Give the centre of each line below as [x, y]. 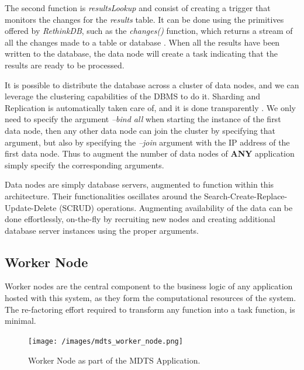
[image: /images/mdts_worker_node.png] [106, 341]
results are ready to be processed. [65, 65]
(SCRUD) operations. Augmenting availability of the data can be [176, 207]
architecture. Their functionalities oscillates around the [103, 196]
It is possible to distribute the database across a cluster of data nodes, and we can [152, 84]
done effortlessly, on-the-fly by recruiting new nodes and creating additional [140, 219]
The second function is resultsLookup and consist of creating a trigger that [138, 8]
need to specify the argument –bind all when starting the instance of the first [143, 119]
